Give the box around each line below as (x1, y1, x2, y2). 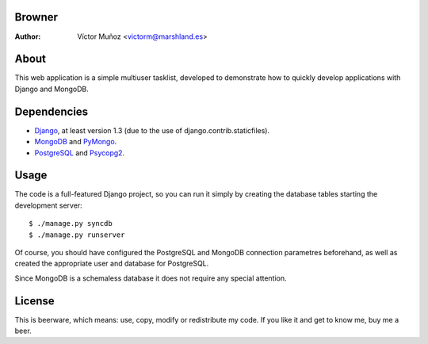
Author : (14, 32, 41, 41)
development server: (14, 201, 82, 210)
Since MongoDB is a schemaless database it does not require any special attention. (14, 273, 287, 283)
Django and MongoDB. (14, 84, 89, 94)
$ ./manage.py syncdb (29, 219, 113, 228)
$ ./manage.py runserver (29, 230, 125, 239)
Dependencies (14, 105, 89, 118)
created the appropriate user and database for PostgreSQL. (14, 258, 209, 269)
